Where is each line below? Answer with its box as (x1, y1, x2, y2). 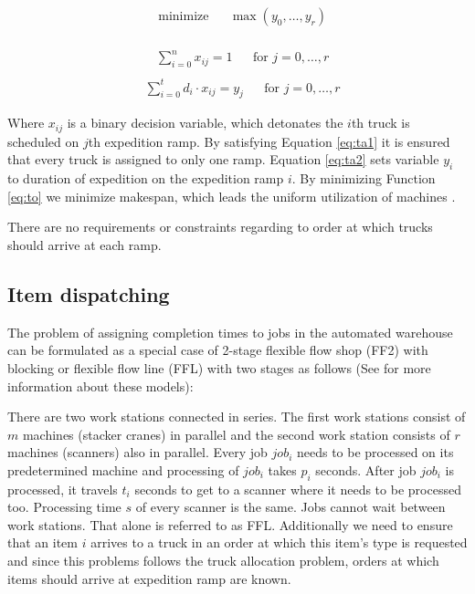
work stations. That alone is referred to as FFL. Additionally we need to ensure (7, 515, 453, 534)
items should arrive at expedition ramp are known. (7, 568, 291, 588)
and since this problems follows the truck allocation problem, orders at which (7, 551, 439, 570)
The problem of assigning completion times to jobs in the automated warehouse (7, 322, 453, 341)
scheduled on (7, 131, 79, 151)
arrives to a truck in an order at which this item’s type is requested (90, 533, 468, 552)
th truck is (351, 113, 410, 132)
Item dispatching (7, 279, 170, 307)
